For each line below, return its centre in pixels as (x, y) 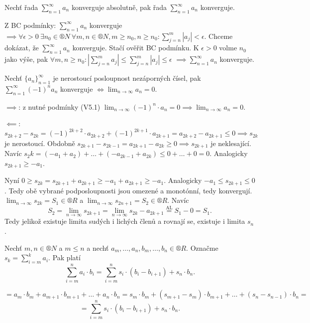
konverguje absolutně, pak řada (119, 7)
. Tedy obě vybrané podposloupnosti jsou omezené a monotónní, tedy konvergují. (128, 190)
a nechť (98, 247)
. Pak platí (64, 257)
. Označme (202, 247)
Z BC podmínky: (30, 25)
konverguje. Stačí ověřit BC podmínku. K (136, 48)
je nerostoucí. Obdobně (40, 143)
